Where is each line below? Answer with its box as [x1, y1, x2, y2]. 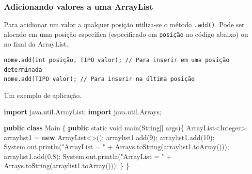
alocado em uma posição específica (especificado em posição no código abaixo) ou [4, 29, 248, 39]
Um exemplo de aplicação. [4, 90, 82, 100]
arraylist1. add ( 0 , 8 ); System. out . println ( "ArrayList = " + [4, 151, 172, 161]
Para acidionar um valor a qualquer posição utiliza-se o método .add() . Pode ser [4, 19, 245, 30]
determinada [4, 66, 42, 73]
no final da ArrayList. [4, 38, 68, 48]
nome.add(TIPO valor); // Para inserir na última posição [4, 76, 195, 83]
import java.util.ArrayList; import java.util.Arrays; [4, 106, 161, 116]
